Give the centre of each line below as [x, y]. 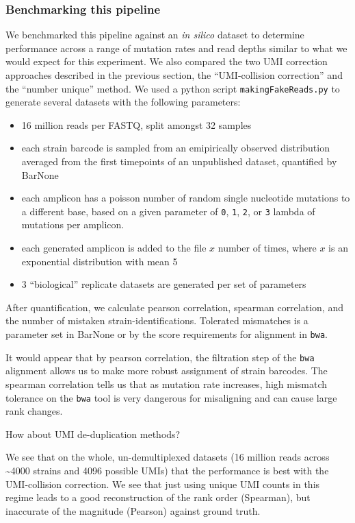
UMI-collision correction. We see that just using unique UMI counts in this [163, 484]
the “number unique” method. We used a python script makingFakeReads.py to [173, 88]
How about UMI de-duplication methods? [93, 434]
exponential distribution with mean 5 [100, 261]
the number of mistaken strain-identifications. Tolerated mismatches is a [157, 320]
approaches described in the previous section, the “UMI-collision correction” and [174, 75]
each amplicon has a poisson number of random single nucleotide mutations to [186, 198]
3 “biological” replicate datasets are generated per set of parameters [164, 284]
